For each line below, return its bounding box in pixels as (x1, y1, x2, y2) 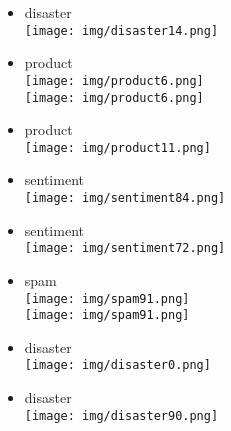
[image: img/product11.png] (24, 140, 211, 155)
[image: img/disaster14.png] (24, 23, 219, 38)
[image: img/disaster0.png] (24, 358, 211, 373)
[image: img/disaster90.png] (24, 408, 219, 423)
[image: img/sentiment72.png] (24, 241, 226, 256)
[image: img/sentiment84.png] (24, 191, 226, 205)
